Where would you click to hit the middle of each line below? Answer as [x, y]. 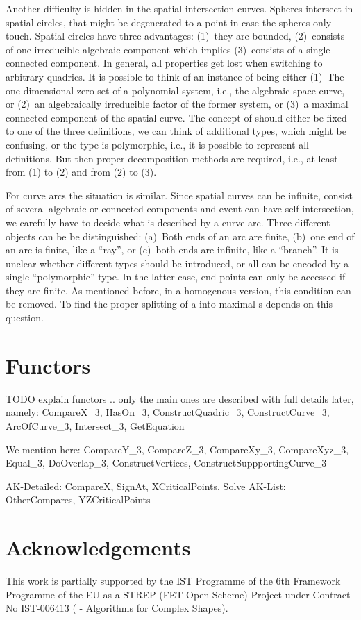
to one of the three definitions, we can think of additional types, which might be [176, 131]
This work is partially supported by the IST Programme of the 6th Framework [173, 581]
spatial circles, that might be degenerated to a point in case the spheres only [169, 22]
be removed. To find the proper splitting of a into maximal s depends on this [169, 304]
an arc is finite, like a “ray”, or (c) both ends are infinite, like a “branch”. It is [172, 250]
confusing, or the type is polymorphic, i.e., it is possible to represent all [157, 144]
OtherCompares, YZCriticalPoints [78, 500]
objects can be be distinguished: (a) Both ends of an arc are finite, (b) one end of [180, 236]
